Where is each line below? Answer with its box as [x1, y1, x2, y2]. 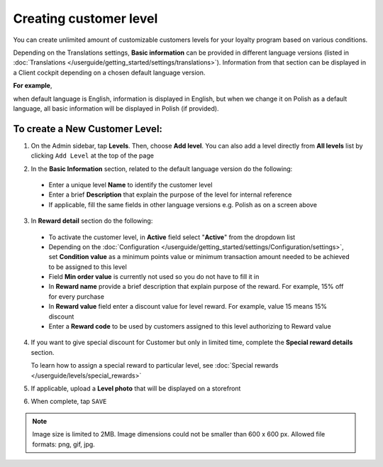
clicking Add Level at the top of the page [30, 151, 154, 160]
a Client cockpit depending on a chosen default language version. [13, 68, 206, 77]
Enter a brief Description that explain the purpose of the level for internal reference [48, 190, 292, 199]
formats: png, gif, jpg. [32, 440, 95, 449]
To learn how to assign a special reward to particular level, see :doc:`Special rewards [30, 361, 279, 370]
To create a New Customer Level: [13, 123, 163, 135]
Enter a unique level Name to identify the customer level [48, 180, 213, 189]
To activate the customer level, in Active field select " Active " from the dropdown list [48, 233, 296, 241]
